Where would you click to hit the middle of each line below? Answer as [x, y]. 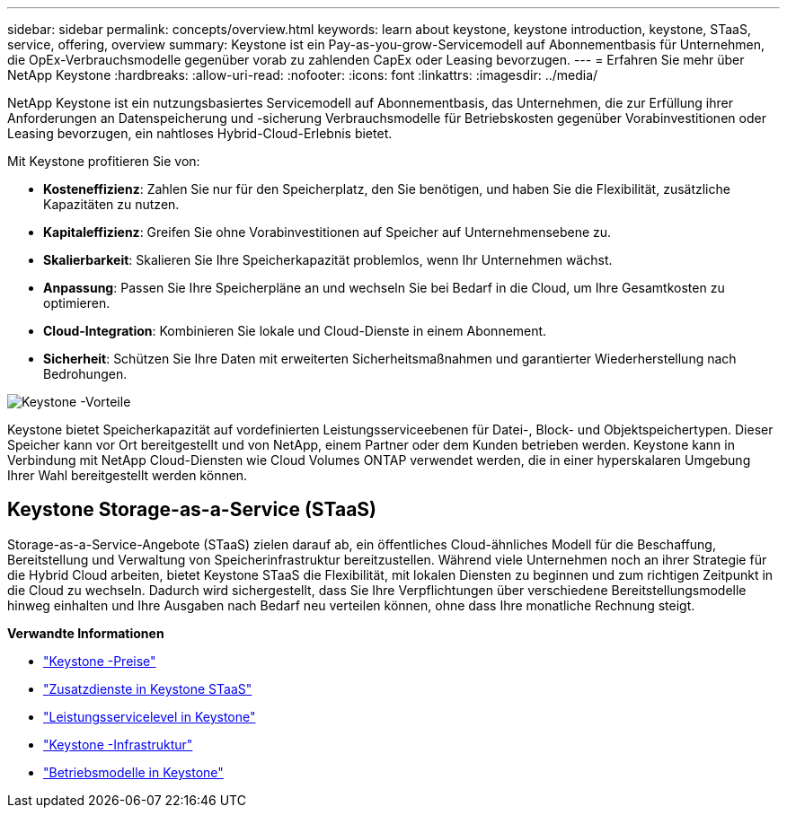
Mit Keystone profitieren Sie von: [104, 161]
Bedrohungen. [85, 374]
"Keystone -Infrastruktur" [118, 744]
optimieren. [77, 303]
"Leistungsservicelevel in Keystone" [150, 716]
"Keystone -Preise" [100, 661]
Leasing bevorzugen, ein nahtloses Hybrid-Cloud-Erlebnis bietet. [200, 133]
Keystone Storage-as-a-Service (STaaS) [192, 510]
